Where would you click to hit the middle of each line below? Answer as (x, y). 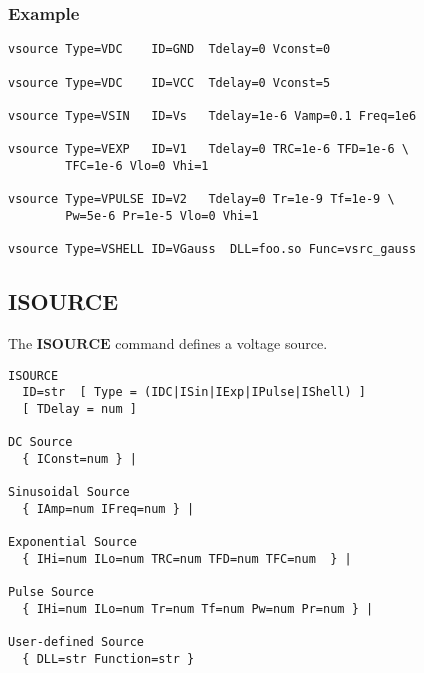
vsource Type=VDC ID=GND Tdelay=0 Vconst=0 (169, 49)
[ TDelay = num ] (79, 408)
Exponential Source (72, 542)
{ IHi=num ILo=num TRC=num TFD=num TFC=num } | (187, 558)
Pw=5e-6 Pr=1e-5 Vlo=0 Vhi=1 (162, 215)
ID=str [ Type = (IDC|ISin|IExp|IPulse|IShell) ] (194, 392)
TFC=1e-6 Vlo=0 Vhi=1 (137, 165)
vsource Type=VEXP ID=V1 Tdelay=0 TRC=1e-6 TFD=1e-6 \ (208, 149)
